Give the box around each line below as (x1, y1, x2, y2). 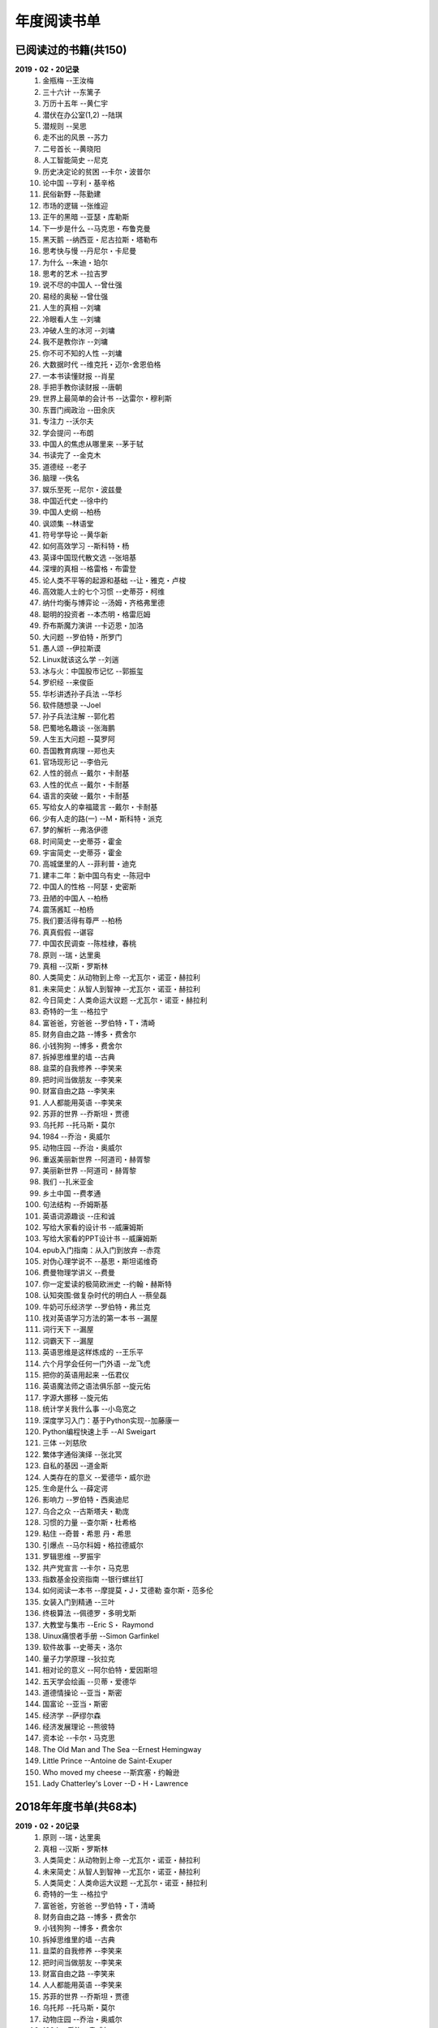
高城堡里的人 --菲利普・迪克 (42, 859, 137, 869)
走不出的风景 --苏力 (42, 132, 109, 142)
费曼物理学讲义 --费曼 (42, 1268, 115, 1278)
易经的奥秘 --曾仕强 (42, 291, 109, 301)
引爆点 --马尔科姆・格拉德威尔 (42, 1540, 144, 1549)
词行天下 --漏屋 (42, 1325, 94, 1334)
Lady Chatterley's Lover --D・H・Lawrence (42, 1779, 189, 1789)
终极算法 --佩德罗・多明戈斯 (42, 1609, 137, 1618)
